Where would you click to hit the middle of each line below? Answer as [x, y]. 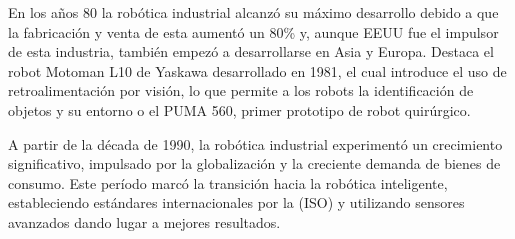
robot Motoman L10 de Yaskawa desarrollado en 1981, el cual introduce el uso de [257, 70]
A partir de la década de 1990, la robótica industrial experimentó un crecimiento [255, 143]
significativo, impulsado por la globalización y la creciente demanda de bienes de [254, 163]
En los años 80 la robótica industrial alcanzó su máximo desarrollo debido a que [253, 12]
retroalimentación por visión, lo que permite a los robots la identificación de [241, 90]
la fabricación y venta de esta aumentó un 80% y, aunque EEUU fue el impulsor [253, 31]
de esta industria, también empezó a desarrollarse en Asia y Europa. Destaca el [251, 51]
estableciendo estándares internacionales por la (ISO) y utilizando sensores [236, 202]
